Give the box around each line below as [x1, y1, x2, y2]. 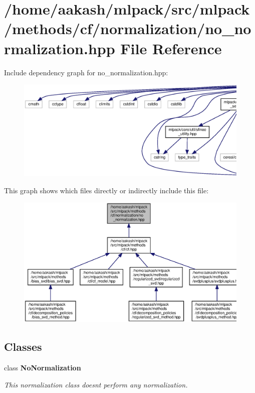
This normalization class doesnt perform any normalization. [4, 379, 188, 389]
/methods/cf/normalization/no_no [4, 18, 251, 39]
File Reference [120, 38, 222, 58]
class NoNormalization [4, 362, 81, 372]
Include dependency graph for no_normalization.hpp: [4, 67, 168, 77]
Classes [4, 339, 42, 354]
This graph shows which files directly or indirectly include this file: [4, 185, 209, 195]
